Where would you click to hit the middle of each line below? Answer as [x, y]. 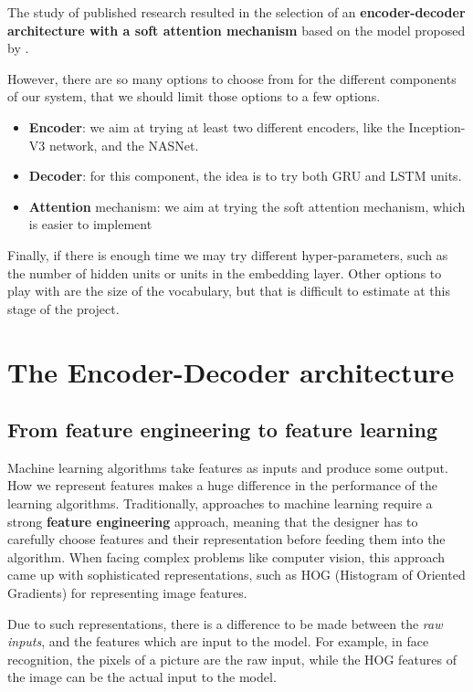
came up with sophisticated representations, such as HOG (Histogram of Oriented [236, 575]
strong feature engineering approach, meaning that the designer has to [213, 521]
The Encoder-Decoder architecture [231, 371]
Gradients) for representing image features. [127, 593]
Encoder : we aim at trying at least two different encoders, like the [216, 126]
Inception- [437, 126]
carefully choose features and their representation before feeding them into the [226, 539]
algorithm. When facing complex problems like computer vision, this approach [226, 556]
